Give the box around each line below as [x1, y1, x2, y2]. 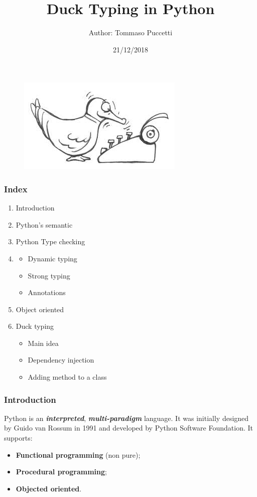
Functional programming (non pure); [16, 449, 141, 460]
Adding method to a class [28, 372, 107, 382]
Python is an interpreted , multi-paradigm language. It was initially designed [4, 412, 249, 423]
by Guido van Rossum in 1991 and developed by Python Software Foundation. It [4, 422, 253, 433]
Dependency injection [28, 354, 94, 365]
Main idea [28, 337, 59, 348]
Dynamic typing [28, 253, 77, 263]
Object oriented [16, 304, 64, 314]
